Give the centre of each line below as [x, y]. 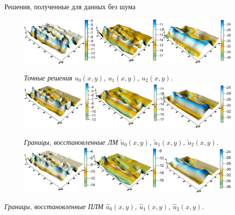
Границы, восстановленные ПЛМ [54, 206]
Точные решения [48, 77]
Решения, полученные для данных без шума [70, 6]
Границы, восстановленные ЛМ [71, 142]
